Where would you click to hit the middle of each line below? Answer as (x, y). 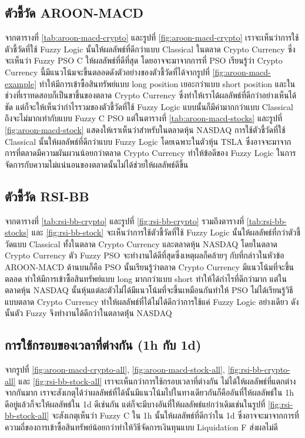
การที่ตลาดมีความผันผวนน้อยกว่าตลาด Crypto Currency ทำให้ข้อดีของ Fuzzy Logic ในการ (150, 153)
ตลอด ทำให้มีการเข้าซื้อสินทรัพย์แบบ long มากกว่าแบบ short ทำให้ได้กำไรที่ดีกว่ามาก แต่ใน (146, 278)
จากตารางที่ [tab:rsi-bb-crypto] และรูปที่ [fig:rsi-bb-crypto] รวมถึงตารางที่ (125, 220)
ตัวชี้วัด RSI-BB (47, 196)
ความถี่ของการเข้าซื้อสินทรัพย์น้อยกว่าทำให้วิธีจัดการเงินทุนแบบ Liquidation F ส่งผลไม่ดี (141, 427)
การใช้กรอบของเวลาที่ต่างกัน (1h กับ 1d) (103, 345)
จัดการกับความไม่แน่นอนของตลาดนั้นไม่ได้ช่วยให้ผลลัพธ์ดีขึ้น (97, 164)
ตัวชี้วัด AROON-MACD (74, 13)
